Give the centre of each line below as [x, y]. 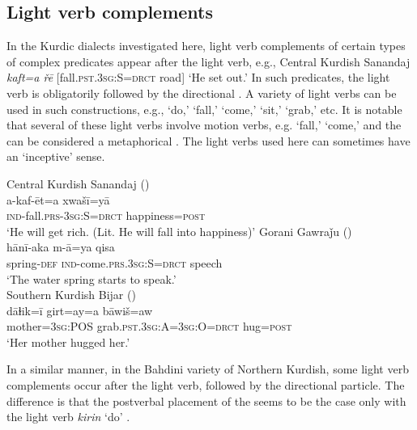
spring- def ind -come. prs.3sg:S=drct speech [115, 262]
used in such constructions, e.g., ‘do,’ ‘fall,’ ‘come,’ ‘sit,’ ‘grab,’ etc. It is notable [204, 109]
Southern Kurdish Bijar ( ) [71, 295]
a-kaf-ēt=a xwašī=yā [58, 199]
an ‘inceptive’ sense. [56, 156]
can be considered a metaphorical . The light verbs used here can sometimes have [208, 140]
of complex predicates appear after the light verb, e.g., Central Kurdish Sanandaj [208, 61]
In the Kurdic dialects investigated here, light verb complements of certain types [206, 46]
